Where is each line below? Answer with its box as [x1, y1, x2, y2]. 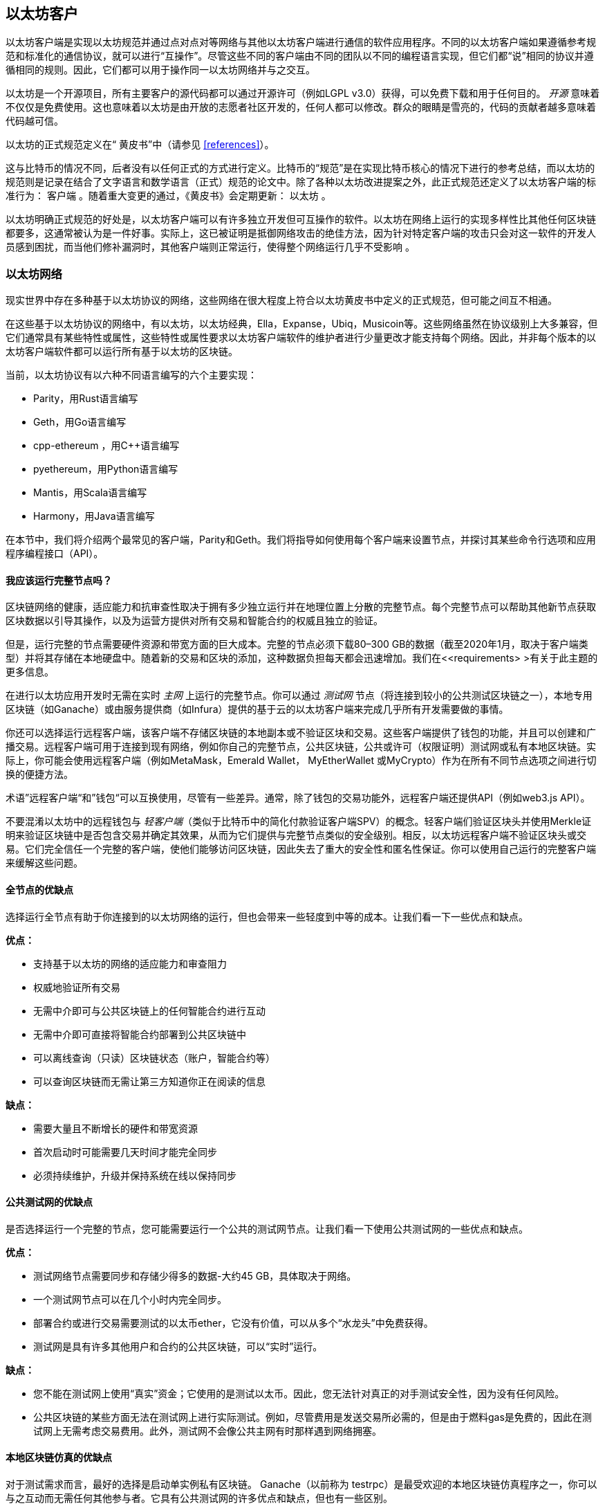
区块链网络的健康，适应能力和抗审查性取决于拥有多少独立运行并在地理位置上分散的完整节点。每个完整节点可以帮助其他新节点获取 [6, 601, 596, 613]
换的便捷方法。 [6, 768, 73, 781]
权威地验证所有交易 [33, 981, 120, 993]
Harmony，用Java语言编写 [33, 510, 155, 523]
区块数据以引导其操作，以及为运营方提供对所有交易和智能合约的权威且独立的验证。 [6, 615, 383, 627]
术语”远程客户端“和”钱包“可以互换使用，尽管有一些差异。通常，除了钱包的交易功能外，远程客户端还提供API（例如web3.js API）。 [6, 792, 590, 804]
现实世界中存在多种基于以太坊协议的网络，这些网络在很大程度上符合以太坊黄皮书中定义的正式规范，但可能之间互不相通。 [6, 294, 557, 307]
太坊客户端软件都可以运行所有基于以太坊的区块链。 [6, 345, 238, 358]
